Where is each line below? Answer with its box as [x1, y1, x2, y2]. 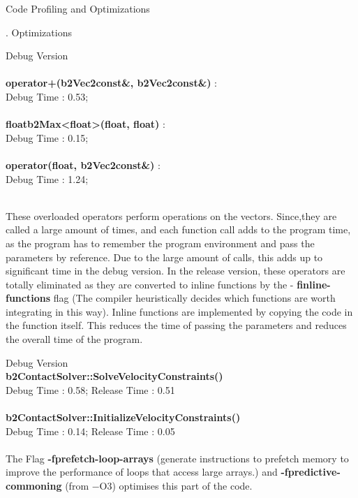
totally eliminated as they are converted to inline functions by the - [6, 277, 294, 291]
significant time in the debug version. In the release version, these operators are [6, 263, 345, 278]
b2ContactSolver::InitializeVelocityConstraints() [6, 410, 241, 425]
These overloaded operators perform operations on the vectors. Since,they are [6, 208, 337, 223]
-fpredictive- [281, 464, 341, 479]
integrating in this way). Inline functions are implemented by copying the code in [6, 304, 353, 318]
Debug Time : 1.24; [6, 171, 89, 186]
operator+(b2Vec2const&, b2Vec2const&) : [6, 75, 218, 90]
